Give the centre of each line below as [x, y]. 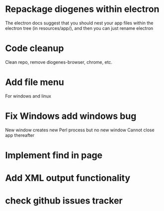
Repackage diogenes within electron [82, 9]
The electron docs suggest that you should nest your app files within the [79, 23]
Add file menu [35, 82]
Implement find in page [54, 155]
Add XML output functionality [68, 178]
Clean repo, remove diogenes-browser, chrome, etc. [59, 62]
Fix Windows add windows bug [71, 116]
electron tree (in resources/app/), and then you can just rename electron [79, 28]
